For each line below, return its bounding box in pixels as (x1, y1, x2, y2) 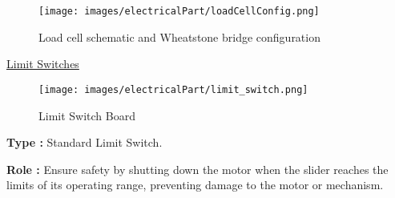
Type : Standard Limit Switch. (6, 134, 163, 151)
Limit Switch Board (38, 107, 135, 123)
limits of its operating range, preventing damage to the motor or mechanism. (6, 176, 384, 193)
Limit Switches (6, 55, 79, 72)
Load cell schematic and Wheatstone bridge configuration (38, 28, 320, 45)
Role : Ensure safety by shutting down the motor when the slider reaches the (6, 160, 389, 177)
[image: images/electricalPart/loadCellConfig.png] (38, 6, 320, 17)
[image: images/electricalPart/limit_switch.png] (38, 83, 308, 95)
